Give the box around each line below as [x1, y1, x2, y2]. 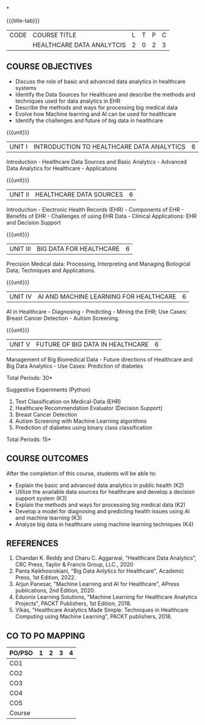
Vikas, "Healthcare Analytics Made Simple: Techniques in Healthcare [15, 606, 189, 614]
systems [15, 84, 37, 91]
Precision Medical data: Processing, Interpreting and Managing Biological [6, 260, 191, 267]
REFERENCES [6, 538, 59, 549]
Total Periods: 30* [6, 374, 53, 381]
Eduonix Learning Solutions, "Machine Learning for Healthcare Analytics [15, 593, 198, 601]
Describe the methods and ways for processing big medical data [15, 103, 178, 111]
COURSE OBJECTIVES [6, 61, 93, 72]
